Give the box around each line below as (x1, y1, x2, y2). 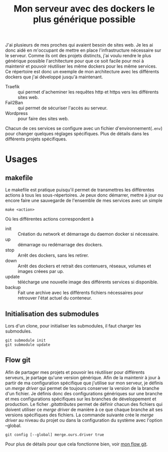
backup (5, 284, 21, 290)
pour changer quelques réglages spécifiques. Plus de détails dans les (5, 131, 149, 137)
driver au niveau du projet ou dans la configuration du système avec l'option (5, 417, 163, 423)
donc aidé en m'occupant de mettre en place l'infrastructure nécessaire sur (5, 47, 161, 53)
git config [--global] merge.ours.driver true (5, 432, 104, 437)
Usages (5, 154, 38, 165)
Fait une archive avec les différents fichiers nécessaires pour (18, 289, 144, 296)
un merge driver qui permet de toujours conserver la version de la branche (5, 385, 159, 391)
